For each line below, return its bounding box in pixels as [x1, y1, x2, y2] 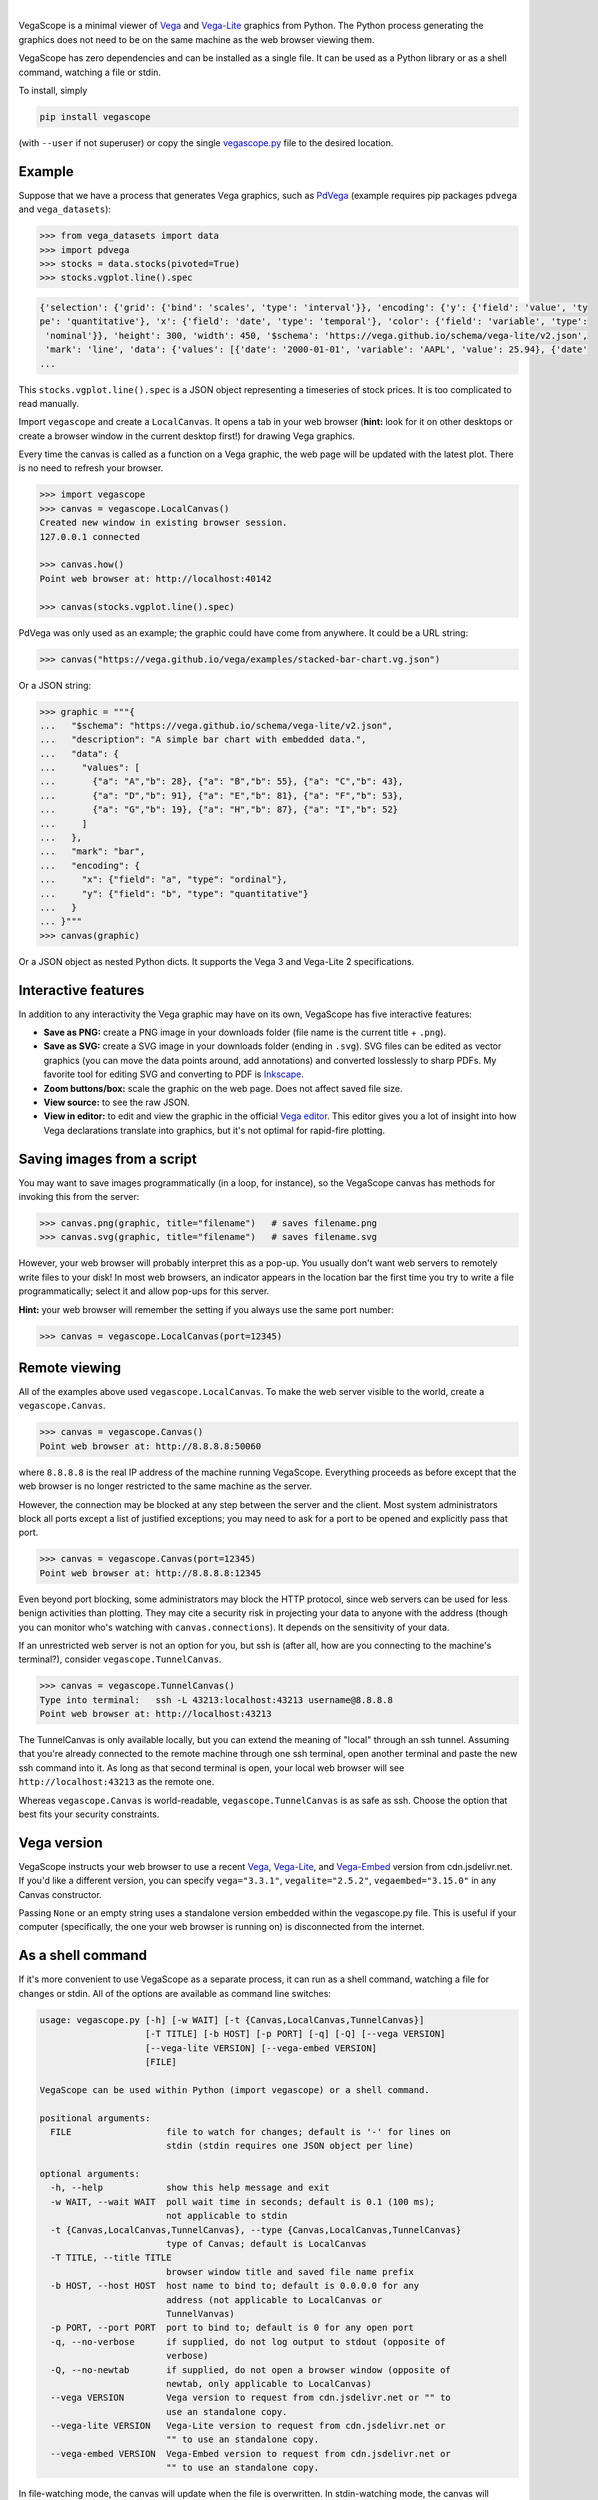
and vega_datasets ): [18, 203, 112, 215]
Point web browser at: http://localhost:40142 [39, 573, 272, 584]
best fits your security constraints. [18, 1808, 160, 1820]
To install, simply [18, 84, 88, 96]
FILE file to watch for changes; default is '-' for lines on [50, 2126, 452, 2137]
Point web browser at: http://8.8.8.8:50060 [39, 1440, 262, 1452]
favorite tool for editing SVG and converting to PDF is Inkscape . [43, 1068, 305, 1080]
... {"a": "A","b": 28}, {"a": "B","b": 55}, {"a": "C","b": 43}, [39, 776, 404, 787]
